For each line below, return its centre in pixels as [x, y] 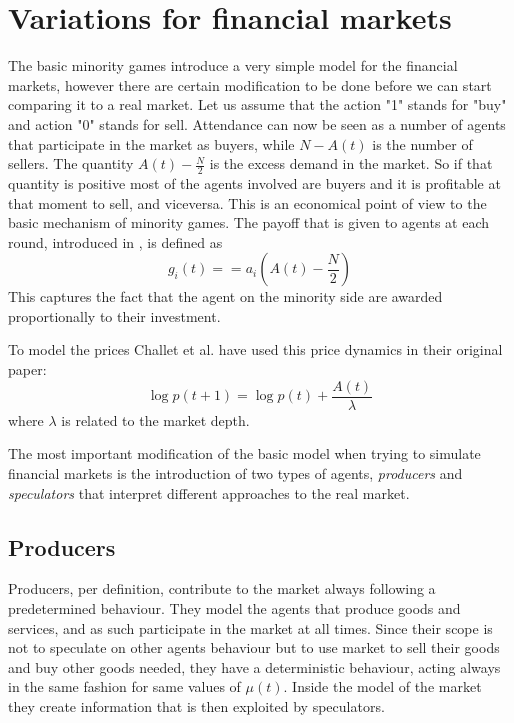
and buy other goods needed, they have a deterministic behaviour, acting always [254, 666]
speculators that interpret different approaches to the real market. [209, 492]
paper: [27, 369]
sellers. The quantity [71, 163]
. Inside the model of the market [382, 686]
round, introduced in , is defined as [115, 241]
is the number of [422, 143]
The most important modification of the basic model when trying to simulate [244, 453]
